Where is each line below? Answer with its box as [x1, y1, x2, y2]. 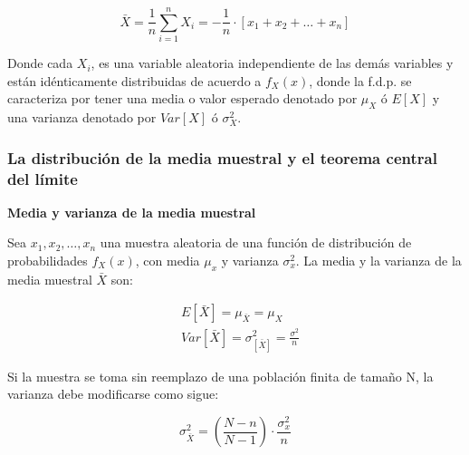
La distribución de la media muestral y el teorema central [7, 146, 437, 169]
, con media [135, 251, 200, 270]
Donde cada [7, 53, 73, 73]
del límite [7, 167, 78, 189]
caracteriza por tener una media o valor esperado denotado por [7, 89, 358, 108]
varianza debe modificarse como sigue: [7, 384, 219, 403]
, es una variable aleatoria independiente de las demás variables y [91, 53, 454, 73]
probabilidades [7, 251, 88, 270]
